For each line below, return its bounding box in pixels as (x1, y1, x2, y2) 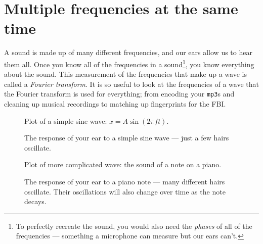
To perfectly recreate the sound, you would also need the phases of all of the (16, 220, 252, 231)
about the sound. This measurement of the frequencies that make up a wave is (4, 69, 247, 79)
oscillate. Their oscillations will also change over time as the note (24, 186, 226, 197)
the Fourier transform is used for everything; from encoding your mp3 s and (4, 88, 235, 99)
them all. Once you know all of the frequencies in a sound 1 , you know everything (4, 57, 254, 69)
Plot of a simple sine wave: (24, 115, 107, 126)
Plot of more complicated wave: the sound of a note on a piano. (24, 159, 222, 170)
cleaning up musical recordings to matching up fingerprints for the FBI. (4, 99, 226, 109)
